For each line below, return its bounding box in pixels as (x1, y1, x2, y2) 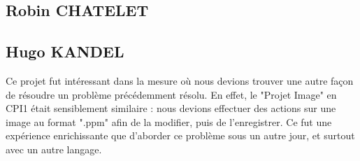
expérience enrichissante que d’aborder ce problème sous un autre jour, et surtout (6, 128, 355, 143)
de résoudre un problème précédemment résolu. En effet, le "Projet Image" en (6, 87, 337, 101)
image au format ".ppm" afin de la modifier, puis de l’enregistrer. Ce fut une (6, 114, 332, 129)
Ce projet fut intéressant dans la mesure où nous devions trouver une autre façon (6, 73, 354, 87)
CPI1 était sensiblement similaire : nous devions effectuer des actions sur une (6, 101, 336, 115)
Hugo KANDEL (6, 41, 124, 62)
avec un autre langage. (6, 141, 102, 156)
